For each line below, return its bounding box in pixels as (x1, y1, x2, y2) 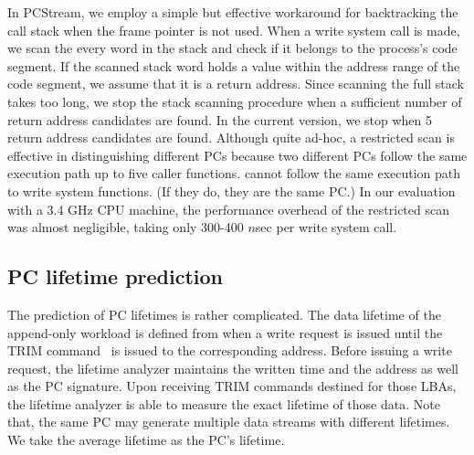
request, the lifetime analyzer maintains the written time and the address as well (7, 358, 459, 377)
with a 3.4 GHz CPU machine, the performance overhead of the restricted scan (7, 199, 449, 218)
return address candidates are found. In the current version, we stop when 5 (7, 110, 432, 129)
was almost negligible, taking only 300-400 (7, 217, 244, 237)
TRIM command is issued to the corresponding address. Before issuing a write (7, 341, 452, 360)
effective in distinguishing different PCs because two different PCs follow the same (7, 145, 468, 164)
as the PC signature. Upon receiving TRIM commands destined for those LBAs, (7, 376, 457, 396)
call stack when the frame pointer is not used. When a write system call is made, (7, 20, 460, 39)
